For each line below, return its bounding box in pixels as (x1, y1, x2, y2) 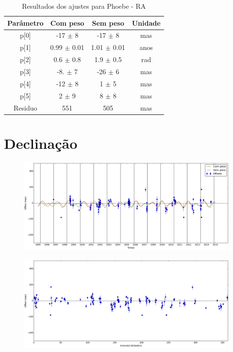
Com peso (50, 17, 84, 28)
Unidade (132, 17, 161, 28)
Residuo (14, 102, 37, 112)
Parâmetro (7, 17, 44, 28)
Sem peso (92, 17, 124, 28)
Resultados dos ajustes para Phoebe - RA (22, 1, 146, 11)
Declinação (4, 133, 78, 153)
